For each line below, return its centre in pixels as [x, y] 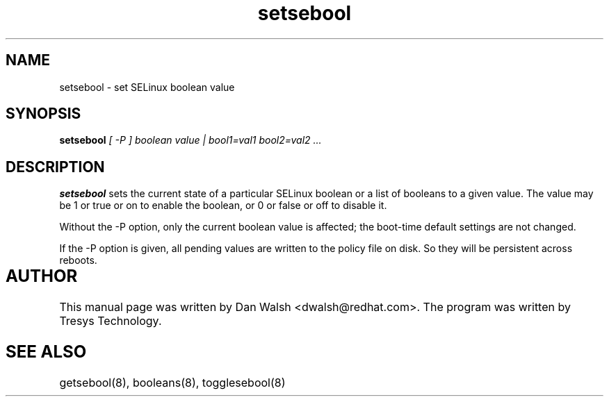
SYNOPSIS [43, 114]
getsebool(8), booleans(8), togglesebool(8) [172, 383]
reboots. [78, 260]
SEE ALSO [46, 352]
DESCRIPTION [55, 167]
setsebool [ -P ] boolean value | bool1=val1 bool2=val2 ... [190, 140]
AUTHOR [42, 276]
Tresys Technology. [111, 321]
